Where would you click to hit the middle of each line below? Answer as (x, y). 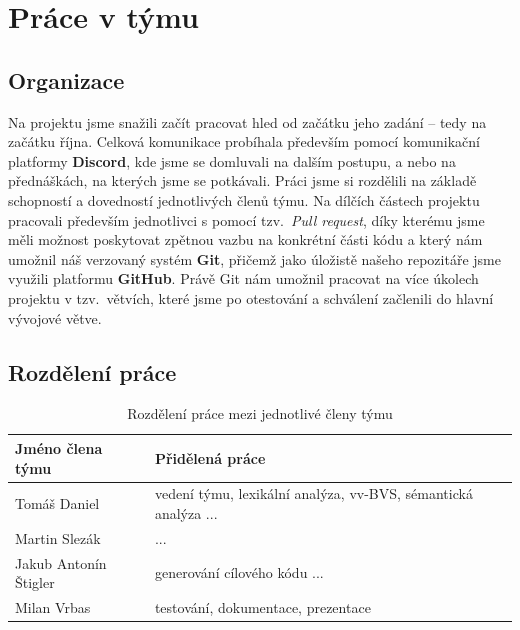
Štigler (35, 582)
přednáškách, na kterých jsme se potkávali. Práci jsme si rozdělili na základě (242, 180)
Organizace (66, 79)
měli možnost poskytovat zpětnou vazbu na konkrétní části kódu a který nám (245, 239)
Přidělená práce (210, 457)
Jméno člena (59, 447)
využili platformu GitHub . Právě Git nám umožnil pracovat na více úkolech (243, 278)
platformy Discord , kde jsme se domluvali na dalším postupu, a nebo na (232, 160)
